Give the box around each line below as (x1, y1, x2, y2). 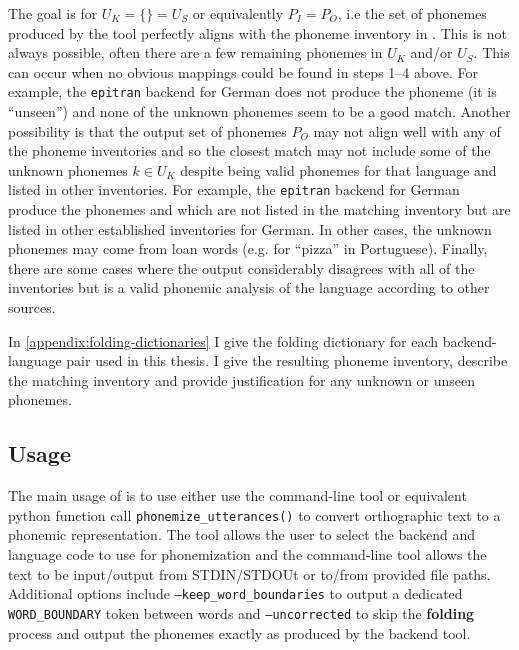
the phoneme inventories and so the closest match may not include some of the (8, 140, 491, 161)
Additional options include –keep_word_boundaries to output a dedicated (8, 583, 463, 604)
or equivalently (192, 3, 284, 23)
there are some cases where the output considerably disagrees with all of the (8, 257, 475, 278)
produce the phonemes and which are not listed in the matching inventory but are (8, 199, 511, 220)
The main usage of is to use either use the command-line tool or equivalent (8, 485, 467, 506)
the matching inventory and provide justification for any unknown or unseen (8, 369, 476, 390)
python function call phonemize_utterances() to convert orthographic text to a (8, 504, 501, 525)
